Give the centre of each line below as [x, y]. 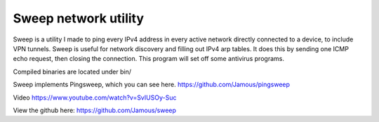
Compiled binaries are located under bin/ [72, 72]
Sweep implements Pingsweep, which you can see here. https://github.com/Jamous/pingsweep [152, 85]
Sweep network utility [78, 18]
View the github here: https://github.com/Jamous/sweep [95, 110]
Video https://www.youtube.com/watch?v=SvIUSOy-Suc [95, 97]
